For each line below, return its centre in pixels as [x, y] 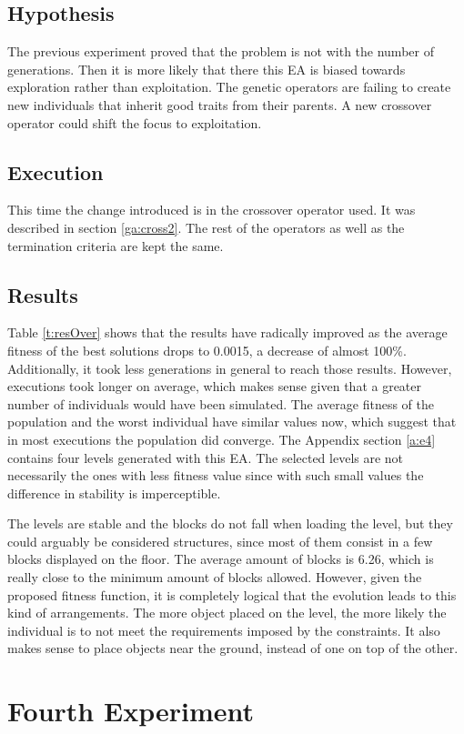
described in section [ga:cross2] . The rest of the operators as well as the [206, 227]
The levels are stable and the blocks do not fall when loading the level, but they [230, 523]
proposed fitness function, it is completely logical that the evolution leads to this [232, 594]
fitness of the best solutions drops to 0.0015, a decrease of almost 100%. [207, 350]
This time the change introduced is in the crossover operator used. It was [212, 210]
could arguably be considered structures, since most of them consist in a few [220, 541]
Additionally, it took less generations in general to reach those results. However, [230, 368]
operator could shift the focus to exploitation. [135, 122]
